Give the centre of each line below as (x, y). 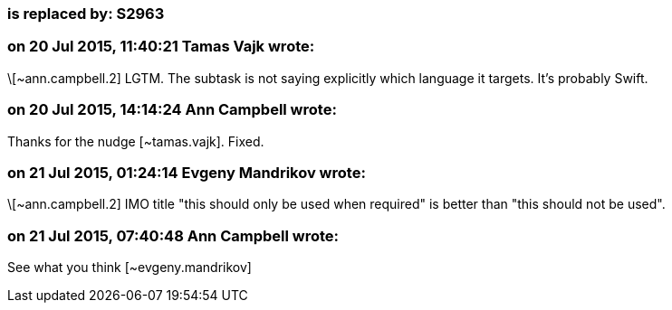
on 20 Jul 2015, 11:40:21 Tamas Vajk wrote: (161, 47)
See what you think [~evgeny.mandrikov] (130, 267)
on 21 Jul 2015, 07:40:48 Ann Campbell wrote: (173, 235)
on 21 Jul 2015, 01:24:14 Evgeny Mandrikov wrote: (187, 172)
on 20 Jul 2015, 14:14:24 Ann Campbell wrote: (172, 110)
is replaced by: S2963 (86, 14)
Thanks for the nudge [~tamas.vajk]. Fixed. (136, 141)
